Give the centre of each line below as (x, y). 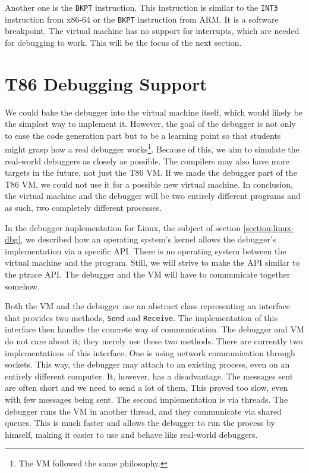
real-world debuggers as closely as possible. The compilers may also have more (147, 161)
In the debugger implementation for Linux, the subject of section (123, 227)
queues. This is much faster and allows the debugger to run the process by (140, 423)
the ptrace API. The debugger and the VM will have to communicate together (148, 274)
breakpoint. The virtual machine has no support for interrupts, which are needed (152, 31)
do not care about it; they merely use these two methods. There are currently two (154, 341)
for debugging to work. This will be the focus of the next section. (123, 42)
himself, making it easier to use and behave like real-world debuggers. (131, 434)
